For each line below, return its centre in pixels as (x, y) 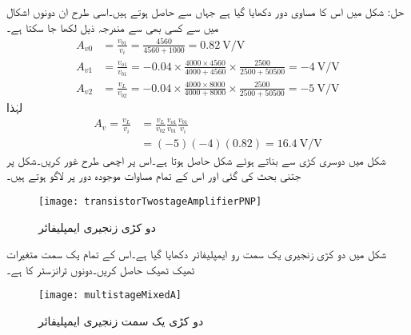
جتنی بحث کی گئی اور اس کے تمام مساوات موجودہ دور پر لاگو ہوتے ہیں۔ (154, 175)
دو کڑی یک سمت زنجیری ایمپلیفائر (121, 321)
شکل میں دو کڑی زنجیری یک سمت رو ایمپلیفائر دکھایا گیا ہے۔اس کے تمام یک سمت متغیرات (197, 254)
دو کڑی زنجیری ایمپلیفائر (97, 227)
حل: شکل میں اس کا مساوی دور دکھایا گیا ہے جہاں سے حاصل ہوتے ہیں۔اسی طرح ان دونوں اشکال (205, 11)
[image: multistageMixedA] (110, 295)
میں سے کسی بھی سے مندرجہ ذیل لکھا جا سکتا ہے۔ (113, 27)
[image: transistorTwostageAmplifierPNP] (150, 201)
